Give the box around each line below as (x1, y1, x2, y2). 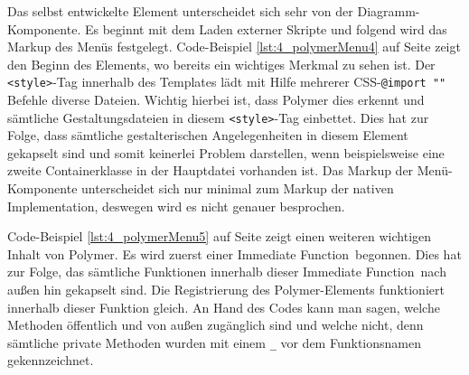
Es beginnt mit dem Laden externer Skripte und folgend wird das (84, 19, 447, 38)
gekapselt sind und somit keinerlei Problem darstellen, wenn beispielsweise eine (7, 143, 445, 162)
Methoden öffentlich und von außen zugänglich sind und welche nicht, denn (7, 315, 424, 334)
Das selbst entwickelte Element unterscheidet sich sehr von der (7, 2, 353, 20)
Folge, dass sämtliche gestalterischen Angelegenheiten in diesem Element (7, 126, 408, 145)
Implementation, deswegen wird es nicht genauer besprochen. (7, 196, 345, 215)
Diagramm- (357, 2, 420, 20)
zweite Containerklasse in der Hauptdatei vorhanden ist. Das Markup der (7, 161, 414, 180)
